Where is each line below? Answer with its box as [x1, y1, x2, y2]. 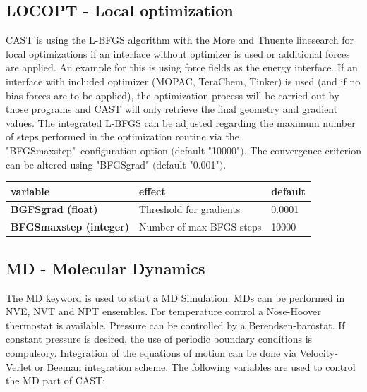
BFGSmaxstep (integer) [11, 219, 129, 234]
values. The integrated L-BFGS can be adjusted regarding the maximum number [6, 115, 356, 130]
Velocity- [299, 345, 338, 360]
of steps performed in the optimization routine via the [6, 129, 239, 144]
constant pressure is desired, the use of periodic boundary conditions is [6, 331, 313, 346]
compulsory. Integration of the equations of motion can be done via [6, 345, 297, 360]
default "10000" [174, 142, 241, 157]
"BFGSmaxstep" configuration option [6, 142, 168, 157]
